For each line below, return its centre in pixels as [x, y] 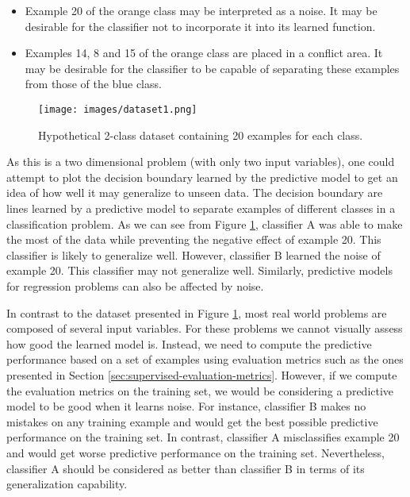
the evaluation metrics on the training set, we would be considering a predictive [200, 390]
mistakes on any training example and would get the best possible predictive [192, 421]
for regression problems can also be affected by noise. [135, 285]
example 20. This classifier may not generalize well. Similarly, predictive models [199, 270]
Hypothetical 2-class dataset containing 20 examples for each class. [201, 135]
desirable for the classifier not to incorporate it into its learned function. [200, 26]
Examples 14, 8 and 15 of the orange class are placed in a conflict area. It [204, 53]
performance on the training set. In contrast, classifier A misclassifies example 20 [203, 437]
